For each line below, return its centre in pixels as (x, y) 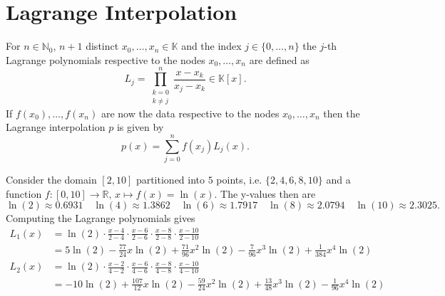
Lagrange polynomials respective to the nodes (106, 59)
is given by (140, 127)
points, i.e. (239, 180)
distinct (102, 46)
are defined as (279, 59)
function (24, 193)
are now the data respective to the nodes (190, 113)
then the (342, 113)
